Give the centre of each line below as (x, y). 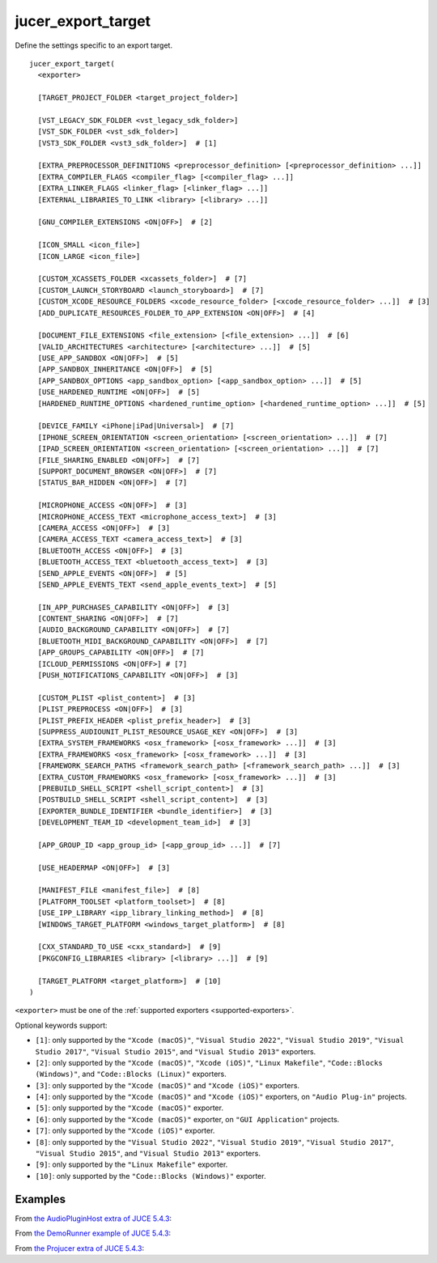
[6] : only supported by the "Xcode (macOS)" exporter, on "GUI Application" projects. (187, 1119)
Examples (40, 1199)
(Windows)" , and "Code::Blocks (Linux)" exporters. (131, 1074)
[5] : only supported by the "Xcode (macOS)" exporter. (129, 1108)
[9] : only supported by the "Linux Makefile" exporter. (132, 1164)
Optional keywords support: (62, 1025)
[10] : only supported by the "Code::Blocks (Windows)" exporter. (151, 1176)
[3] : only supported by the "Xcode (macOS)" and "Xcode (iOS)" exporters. (167, 1085)
